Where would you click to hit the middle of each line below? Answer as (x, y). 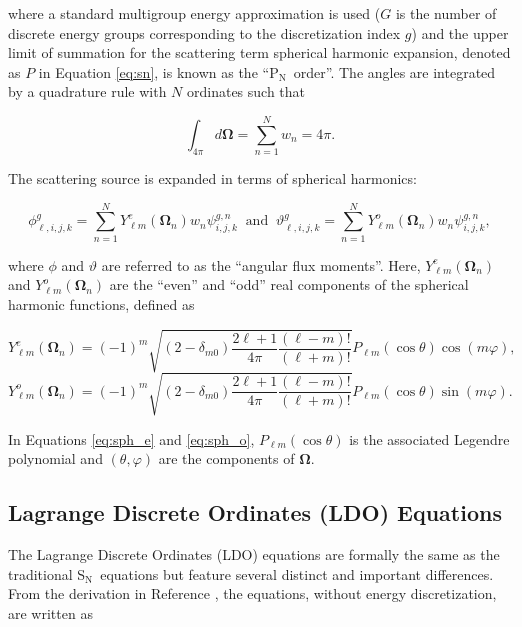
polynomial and (55, 458)
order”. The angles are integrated (394, 71)
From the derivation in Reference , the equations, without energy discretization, (252, 593)
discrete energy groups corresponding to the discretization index (204, 32)
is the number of (446, 13)
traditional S (47, 573)
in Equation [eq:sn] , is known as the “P (158, 71)
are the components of (226, 458)
